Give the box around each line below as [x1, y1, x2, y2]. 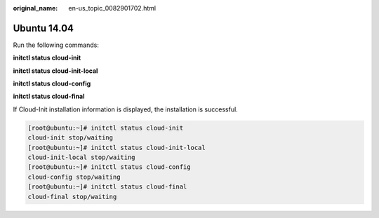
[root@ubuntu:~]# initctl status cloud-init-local [27, 144, 206, 151]
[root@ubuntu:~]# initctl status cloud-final [27, 183, 187, 191]
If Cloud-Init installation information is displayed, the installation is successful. [13, 105, 238, 114]
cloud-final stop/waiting [27, 193, 117, 200]
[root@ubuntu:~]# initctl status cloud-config [27, 163, 191, 171]
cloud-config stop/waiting [27, 172, 121, 181]
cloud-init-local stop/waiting [27, 154, 136, 161]
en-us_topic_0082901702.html [68, 4, 157, 12]
